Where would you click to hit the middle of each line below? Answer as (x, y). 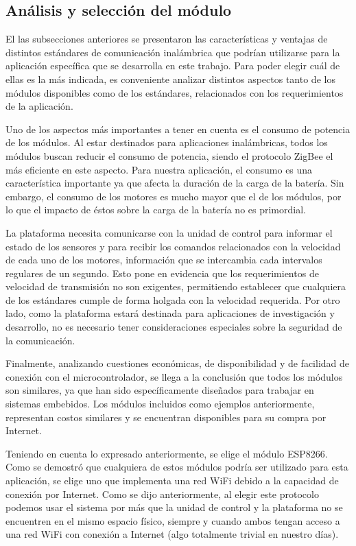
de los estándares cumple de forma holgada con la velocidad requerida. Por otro (173, 299)
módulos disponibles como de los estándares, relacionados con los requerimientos (175, 92)
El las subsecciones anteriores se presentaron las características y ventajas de (167, 39)
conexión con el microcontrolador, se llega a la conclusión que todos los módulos (174, 376)
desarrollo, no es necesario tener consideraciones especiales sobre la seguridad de (174, 327)
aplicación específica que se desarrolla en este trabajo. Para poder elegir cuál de (173, 66)
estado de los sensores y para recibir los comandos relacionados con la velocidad (173, 246)
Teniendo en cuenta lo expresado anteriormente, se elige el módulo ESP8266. (167, 453)
